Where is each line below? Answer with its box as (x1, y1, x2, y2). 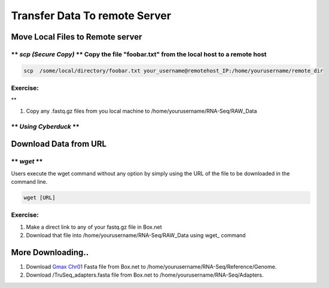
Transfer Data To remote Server (11, 9, 172, 22)
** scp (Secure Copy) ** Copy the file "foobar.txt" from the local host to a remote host (11, 50, 267, 58)
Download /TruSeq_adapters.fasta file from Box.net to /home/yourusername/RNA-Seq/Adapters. (26, 271, 264, 278)
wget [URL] (23, 194, 56, 201)
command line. (11, 178, 48, 185)
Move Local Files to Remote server (11, 32, 142, 42)
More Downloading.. (11, 247, 89, 257)
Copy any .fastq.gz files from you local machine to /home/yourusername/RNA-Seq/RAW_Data (26, 107, 257, 114)
